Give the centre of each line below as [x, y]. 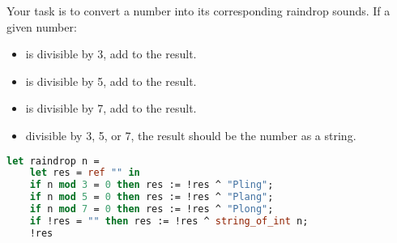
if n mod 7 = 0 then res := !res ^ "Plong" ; [152, 209]
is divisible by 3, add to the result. [111, 54]
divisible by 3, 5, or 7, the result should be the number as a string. [191, 135]
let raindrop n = [53, 161]
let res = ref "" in [85, 173]
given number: [42, 26]
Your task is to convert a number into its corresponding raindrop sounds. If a [198, 11]
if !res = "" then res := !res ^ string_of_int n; [169, 221]
